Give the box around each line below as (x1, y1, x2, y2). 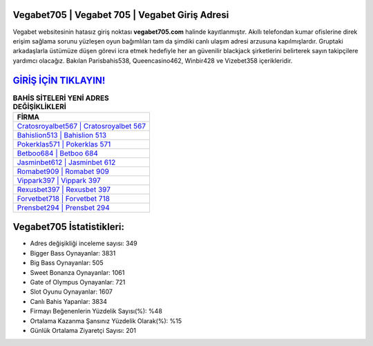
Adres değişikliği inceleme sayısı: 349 (30, 239, 137, 248)
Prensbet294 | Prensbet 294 (17, 202, 110, 212)
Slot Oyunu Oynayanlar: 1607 (30, 287, 113, 296)
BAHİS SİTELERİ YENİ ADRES (12, 93, 110, 103)
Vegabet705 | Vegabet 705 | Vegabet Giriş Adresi (12, 9, 229, 21)
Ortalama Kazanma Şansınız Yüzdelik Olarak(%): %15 (30, 316, 182, 325)
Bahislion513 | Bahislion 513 (17, 130, 107, 140)
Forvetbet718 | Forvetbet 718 (17, 193, 111, 203)
